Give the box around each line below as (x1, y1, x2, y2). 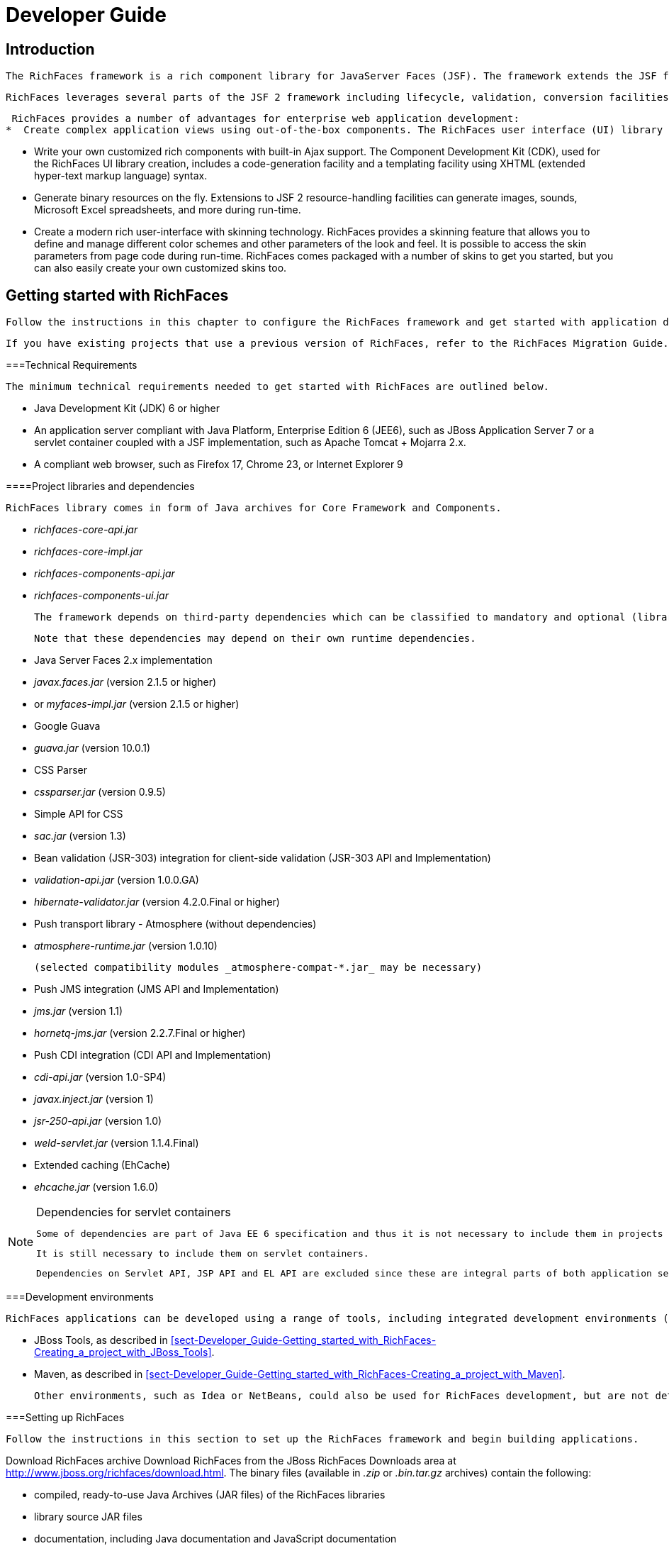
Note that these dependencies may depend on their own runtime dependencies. (34, 633, 476, 645)
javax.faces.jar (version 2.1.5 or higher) (34, 676, 217, 689)
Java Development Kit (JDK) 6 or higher (34, 402, 220, 415)
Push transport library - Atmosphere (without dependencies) (34, 918, 317, 930)
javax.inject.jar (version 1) (34, 1093, 154, 1106)
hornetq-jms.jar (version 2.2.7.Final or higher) (34, 1027, 246, 1040)
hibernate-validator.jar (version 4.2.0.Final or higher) (34, 896, 280, 908)
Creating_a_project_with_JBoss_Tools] (34, 1346, 212, 1359)
